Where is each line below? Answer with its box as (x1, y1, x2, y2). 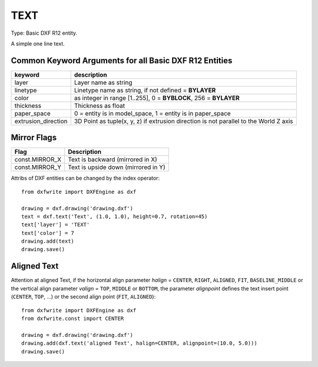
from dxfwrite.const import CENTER (21, 315, 124, 322)
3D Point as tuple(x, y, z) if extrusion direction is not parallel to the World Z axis (74, 117, 293, 125)
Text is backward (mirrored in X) (68, 156, 157, 164)
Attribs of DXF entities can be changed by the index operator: (11, 174, 160, 182)
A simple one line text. (11, 40, 65, 47)
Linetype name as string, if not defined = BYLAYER (74, 86, 216, 94)
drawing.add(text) (21, 238, 75, 244)
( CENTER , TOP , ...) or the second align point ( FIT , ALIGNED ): (11, 293, 156, 300)
